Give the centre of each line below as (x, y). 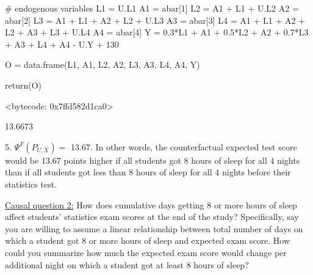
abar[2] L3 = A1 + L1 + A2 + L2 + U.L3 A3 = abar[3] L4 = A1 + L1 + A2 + (155, 20)
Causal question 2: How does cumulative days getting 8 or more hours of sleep (151, 204)
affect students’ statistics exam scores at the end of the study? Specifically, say (152, 217)
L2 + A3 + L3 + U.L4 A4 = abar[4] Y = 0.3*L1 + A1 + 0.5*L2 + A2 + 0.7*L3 (157, 32)
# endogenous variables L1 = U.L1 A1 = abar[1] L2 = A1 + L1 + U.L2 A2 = (152, 8)
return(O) (23, 85)
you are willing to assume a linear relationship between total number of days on (154, 228)
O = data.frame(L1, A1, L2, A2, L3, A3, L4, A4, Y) (103, 64)
